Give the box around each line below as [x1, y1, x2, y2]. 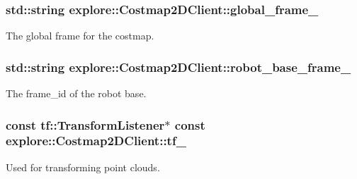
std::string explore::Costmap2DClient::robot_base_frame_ [6, 58, 351, 75]
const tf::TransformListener [6, 116, 165, 133]
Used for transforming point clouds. [6, 159, 160, 174]
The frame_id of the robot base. [6, 86, 147, 101]
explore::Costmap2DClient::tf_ [6, 132, 186, 149]
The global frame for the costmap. [6, 28, 154, 43]
